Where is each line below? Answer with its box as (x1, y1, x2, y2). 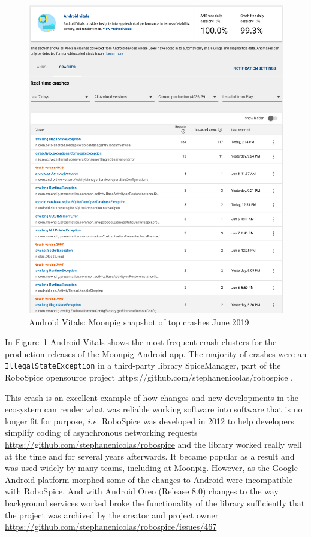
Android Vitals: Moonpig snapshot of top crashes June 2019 (29, 315, 249, 328)
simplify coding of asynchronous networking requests (5, 426, 198, 439)
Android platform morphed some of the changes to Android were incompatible (5, 473, 293, 485)
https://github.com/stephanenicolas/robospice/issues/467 (5, 520, 217, 533)
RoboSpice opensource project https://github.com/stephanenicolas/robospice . (5, 371, 294, 384)
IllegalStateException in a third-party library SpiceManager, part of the (5, 359, 281, 372)
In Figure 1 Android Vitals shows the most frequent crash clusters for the (5, 336, 277, 348)
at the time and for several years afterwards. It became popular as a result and (5, 449, 295, 462)
